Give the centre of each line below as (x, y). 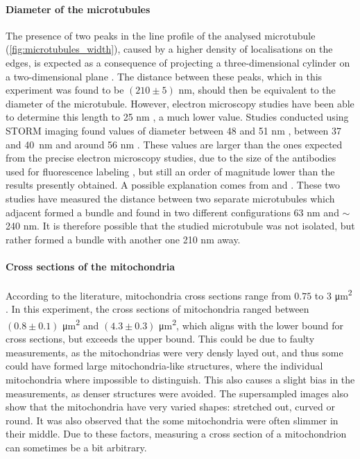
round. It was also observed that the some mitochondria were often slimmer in (172, 420)
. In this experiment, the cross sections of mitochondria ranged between (157, 309)
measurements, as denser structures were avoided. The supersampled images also (177, 393)
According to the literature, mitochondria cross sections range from (148, 295)
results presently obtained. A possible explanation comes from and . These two (173, 185)
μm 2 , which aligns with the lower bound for (251, 324)
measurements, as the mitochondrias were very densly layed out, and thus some (174, 352)
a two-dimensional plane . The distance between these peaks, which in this (164, 76)
